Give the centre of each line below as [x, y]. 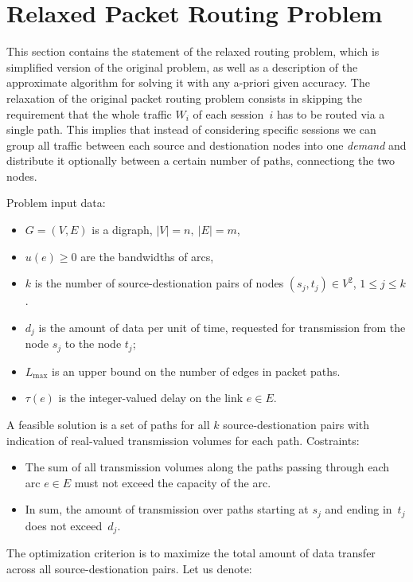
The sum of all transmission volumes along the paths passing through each [207, 467]
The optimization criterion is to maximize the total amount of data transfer [191, 553]
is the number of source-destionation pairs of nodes [159, 283]
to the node [93, 344]
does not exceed [64, 525]
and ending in [358, 509]
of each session [228, 113]
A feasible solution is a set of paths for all [108, 424]
